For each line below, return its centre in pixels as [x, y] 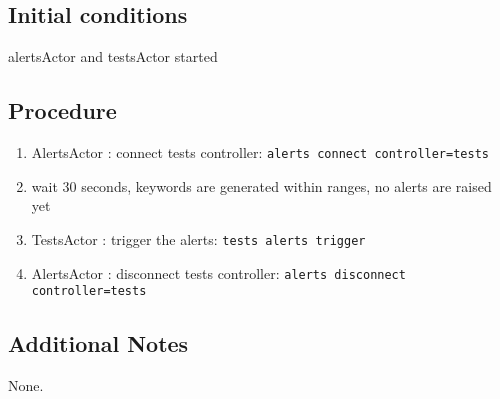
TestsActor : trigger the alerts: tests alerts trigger [198, 238]
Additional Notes [98, 343]
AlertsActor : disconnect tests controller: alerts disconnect [218, 272]
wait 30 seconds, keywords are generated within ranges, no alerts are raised [261, 185]
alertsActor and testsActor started [113, 56]
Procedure [62, 110]
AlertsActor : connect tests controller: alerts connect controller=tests [260, 152]
